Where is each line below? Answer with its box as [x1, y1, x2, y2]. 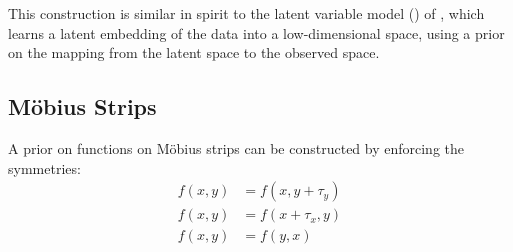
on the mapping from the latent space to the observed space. [8, 42, 380, 63]
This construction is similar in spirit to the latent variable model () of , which [8, 3, 485, 23]
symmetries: [8, 157, 81, 178]
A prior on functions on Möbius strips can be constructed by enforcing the [8, 137, 465, 158]
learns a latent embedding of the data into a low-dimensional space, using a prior [8, 22, 505, 43]
